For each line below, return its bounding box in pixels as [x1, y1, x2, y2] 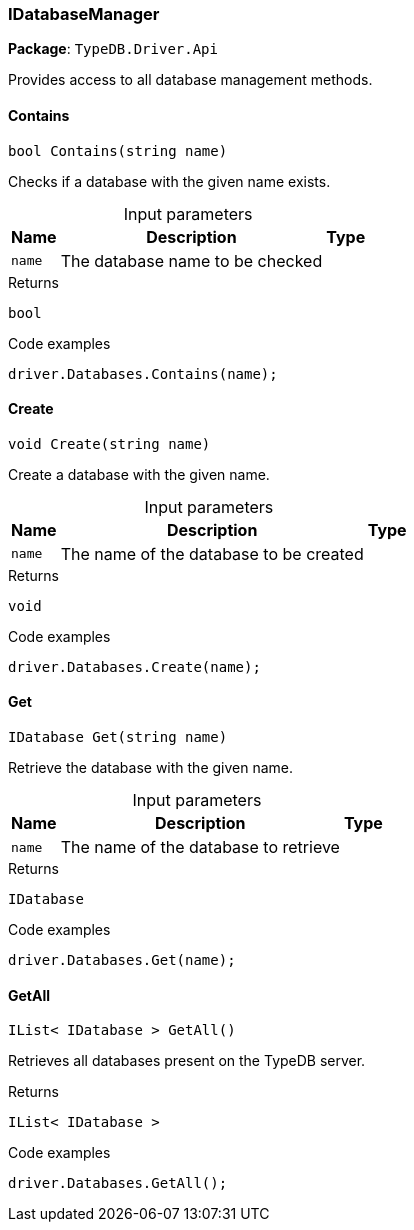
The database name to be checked [60, 250, 323, 271]
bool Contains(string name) [8, 142, 228, 159]
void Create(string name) [8, 435, 211, 452]
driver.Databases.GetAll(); [8, 1175, 228, 1192]
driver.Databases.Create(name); [8, 658, 261, 675]
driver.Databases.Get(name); [8, 952, 236, 969]
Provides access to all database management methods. [8, 71, 373, 89]
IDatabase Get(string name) [8, 729, 228, 746]
